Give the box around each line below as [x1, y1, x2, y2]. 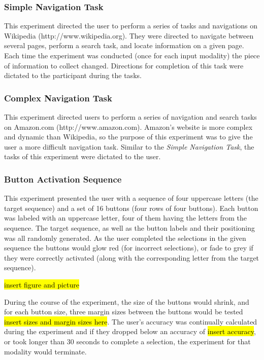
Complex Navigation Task [4, 91, 112, 104]
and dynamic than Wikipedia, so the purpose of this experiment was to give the [4, 131, 253, 142]
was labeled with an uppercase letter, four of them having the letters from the [4, 212, 247, 223]
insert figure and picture [4, 279, 79, 290]
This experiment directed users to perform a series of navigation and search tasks [4, 112, 257, 122]
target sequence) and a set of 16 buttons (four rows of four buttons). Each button [4, 202, 258, 213]
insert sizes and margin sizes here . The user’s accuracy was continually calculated [4, 316, 257, 327]
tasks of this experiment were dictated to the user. [4, 151, 161, 162]
